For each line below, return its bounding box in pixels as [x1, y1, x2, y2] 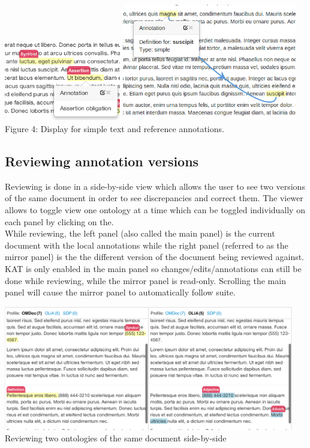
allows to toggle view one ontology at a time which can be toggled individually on [5, 204, 305, 216]
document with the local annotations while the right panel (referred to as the [5, 238, 288, 251]
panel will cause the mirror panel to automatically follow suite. [5, 286, 236, 298]
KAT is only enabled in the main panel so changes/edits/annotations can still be [5, 262, 302, 274]
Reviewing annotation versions [5, 152, 199, 170]
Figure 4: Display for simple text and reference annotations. [5, 123, 224, 135]
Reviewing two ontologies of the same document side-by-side [5, 432, 227, 444]
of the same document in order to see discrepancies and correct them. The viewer [5, 192, 303, 204]
